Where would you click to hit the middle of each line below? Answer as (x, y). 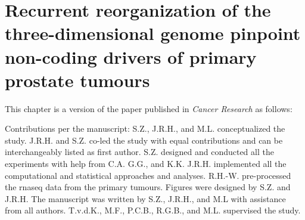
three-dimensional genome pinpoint (153, 33)
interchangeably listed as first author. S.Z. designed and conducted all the (139, 152)
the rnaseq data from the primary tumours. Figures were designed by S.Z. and (148, 187)
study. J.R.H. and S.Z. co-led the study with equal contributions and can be (144, 140)
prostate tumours (77, 80)
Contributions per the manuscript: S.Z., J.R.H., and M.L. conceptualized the (145, 128)
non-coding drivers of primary (131, 56)
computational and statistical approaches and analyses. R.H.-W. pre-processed (148, 175)
